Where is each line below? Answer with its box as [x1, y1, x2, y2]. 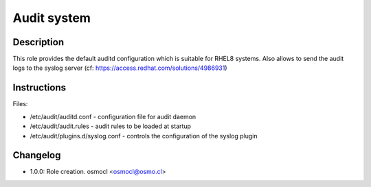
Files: [12, 100, 28, 108]
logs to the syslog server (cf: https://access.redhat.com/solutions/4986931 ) [12, 64, 227, 72]
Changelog [12, 149, 61, 161]
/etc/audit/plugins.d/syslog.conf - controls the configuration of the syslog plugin [30, 132, 258, 140]
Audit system [12, 10, 91, 25]
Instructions [12, 82, 67, 94]
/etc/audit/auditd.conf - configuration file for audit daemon [30, 112, 196, 121]
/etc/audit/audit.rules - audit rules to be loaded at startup [30, 122, 192, 130]
